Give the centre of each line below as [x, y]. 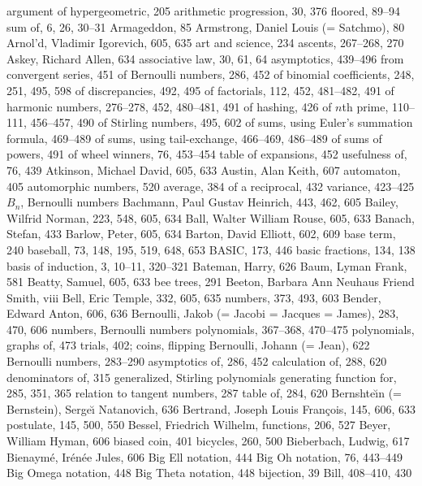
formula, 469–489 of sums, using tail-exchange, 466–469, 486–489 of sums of [194, 138]
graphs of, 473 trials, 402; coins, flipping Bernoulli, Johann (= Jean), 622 [188, 345]
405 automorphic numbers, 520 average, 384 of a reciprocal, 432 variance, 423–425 [211, 186]
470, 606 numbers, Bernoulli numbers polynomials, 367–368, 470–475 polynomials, [211, 329]
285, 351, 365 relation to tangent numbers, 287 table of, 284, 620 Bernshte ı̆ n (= [204, 393]
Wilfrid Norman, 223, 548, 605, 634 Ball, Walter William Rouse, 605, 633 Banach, [211, 217]
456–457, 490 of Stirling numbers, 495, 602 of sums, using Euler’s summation [222, 122]
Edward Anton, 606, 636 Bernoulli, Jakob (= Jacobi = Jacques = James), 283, [203, 313]
